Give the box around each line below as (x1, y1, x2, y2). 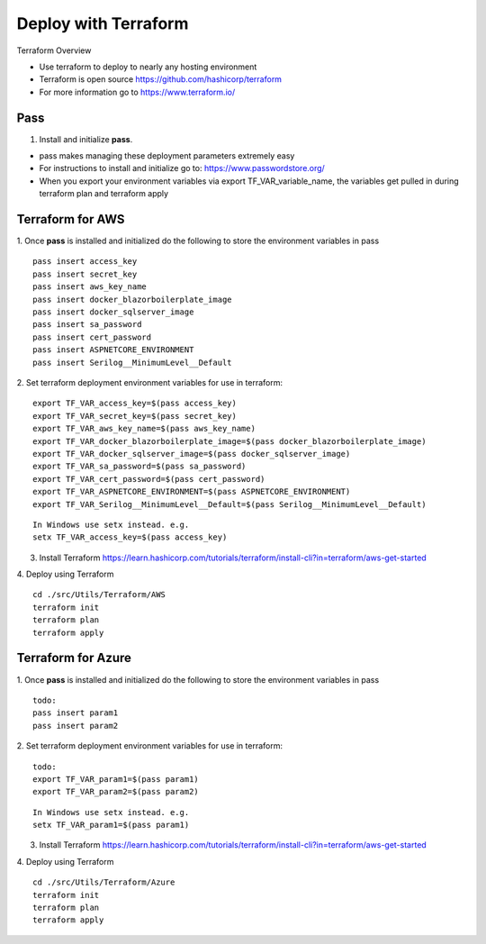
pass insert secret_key (32, 268, 138, 279)
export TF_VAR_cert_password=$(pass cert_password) (32, 474, 265, 484)
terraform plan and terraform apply (39, 188, 169, 199)
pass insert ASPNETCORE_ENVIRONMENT (32, 345, 194, 355)
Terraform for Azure (16, 650, 132, 666)
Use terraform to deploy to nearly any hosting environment (39, 61, 257, 72)
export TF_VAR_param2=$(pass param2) (32, 786, 200, 797)
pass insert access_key (32, 257, 138, 267)
